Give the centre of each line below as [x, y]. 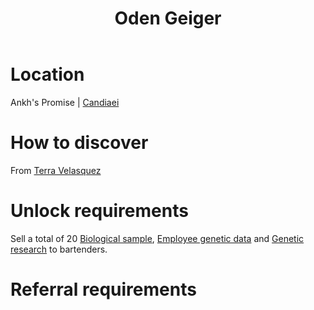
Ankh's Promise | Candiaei [65, 102]
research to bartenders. [59, 249]
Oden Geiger [168, 18]
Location [47, 74]
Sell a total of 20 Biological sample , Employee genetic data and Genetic [157, 238]
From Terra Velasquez [56, 170]
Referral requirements [103, 289]
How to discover [79, 143]
